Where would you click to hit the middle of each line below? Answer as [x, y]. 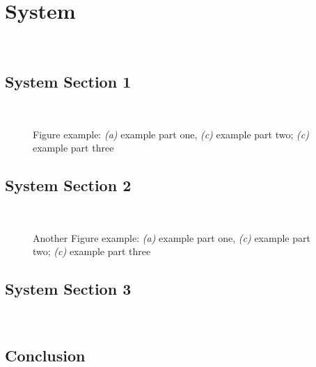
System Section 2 [68, 185]
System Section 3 [68, 289]
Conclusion [45, 355]
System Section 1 [68, 82]
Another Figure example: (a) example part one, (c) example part [172, 237]
